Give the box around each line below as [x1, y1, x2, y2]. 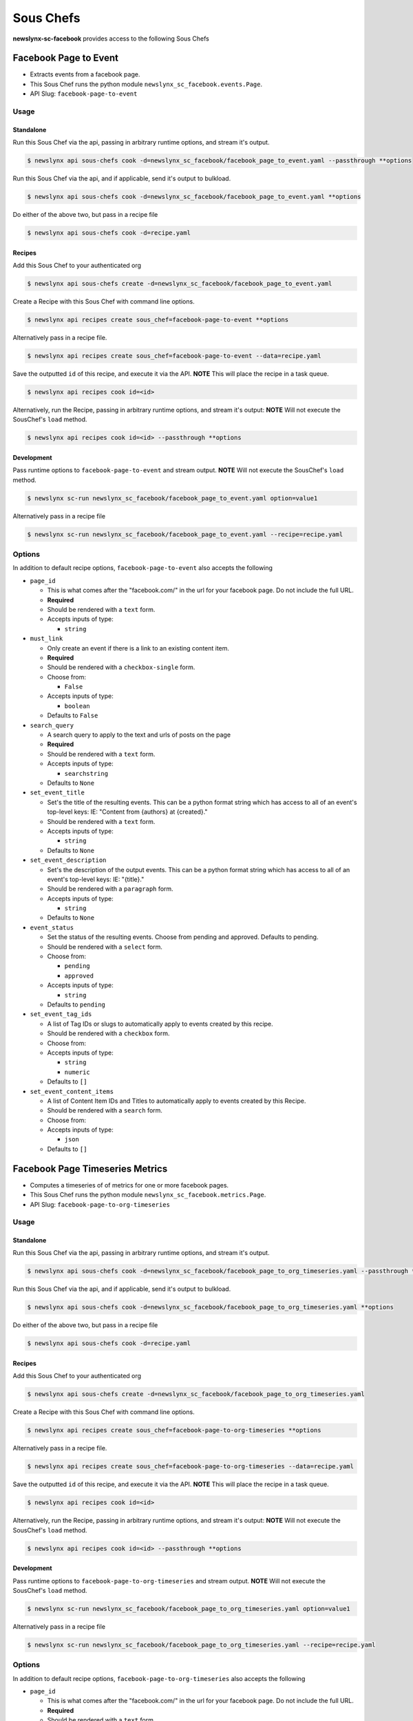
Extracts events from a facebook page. [30, 70, 140, 78]
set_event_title [30, 789, 85, 796]
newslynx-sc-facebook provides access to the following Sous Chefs [12, 34, 209, 43]
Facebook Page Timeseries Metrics [12, 1163, 168, 1174]
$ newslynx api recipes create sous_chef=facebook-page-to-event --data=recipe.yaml [27, 352, 321, 360]
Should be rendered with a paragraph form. [47, 885, 173, 893]
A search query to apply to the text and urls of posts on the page [47, 730, 231, 739]
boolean [64, 702, 91, 710]
